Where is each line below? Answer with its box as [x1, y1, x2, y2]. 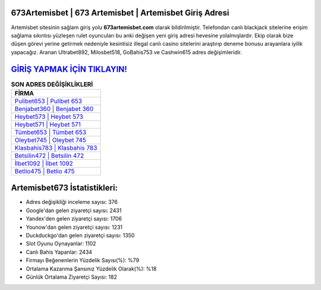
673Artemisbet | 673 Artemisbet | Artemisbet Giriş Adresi [11, 8, 229, 18]
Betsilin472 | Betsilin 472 [14, 152, 84, 160]
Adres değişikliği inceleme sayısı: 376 [26, 198, 118, 206]
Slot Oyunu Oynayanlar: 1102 [26, 240, 96, 247]
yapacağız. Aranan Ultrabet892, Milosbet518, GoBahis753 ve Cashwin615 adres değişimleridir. [11, 48, 243, 56]
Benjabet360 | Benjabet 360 [14, 105, 94, 113]
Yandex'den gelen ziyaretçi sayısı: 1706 [26, 215, 122, 222]
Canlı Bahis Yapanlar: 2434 [26, 248, 92, 256]
